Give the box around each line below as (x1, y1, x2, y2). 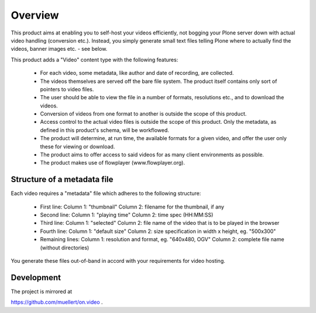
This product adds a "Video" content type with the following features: (11, 56, 178, 63)
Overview (11, 9, 59, 22)
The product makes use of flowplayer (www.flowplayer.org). (40, 159, 186, 166)
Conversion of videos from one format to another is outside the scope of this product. (40, 110, 247, 117)
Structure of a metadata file (11, 175, 114, 185)
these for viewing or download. (40, 143, 115, 150)
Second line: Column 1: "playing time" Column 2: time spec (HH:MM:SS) (40, 211, 214, 218)
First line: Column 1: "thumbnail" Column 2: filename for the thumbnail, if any (40, 203, 225, 210)
